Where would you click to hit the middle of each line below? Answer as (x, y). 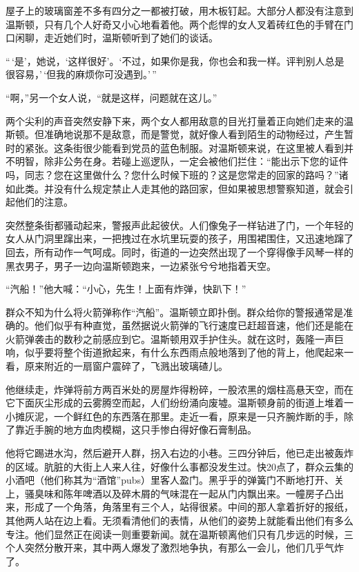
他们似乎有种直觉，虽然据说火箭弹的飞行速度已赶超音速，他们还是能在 (194, 325)
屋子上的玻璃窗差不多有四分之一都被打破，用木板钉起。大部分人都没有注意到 (179, 10)
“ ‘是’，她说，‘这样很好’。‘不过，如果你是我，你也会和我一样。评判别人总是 (175, 60)
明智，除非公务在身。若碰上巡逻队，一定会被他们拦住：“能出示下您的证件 (182, 161)
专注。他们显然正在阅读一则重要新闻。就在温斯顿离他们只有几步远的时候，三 (179, 534)
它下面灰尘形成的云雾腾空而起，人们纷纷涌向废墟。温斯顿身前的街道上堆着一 (179, 403)
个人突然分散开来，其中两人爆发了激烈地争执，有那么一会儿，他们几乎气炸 (175, 548)
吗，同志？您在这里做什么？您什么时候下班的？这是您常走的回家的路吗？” (172, 174)
